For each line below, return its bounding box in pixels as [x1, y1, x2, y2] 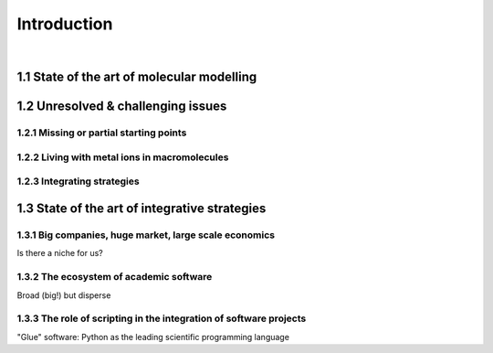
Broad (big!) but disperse [16, 289, 111, 301]
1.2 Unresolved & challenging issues [16, 99, 227, 114]
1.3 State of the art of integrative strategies [16, 201, 267, 217]
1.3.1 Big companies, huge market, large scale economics [16, 229, 276, 241]
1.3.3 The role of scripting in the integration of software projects [16, 312, 307, 325]
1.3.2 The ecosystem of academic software [16, 271, 213, 283]
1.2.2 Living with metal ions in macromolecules [16, 151, 229, 164]
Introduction [16, 14, 113, 34]
